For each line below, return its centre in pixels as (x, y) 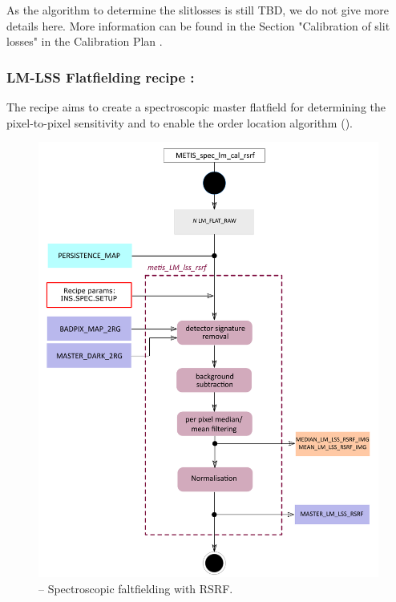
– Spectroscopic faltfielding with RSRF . (136, 588)
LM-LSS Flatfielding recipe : (101, 77)
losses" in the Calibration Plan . (85, 41)
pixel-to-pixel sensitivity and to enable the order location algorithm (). (180, 122)
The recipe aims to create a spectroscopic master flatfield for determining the (196, 107)
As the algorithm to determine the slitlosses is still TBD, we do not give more (198, 10)
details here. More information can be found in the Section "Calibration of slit (198, 25)
